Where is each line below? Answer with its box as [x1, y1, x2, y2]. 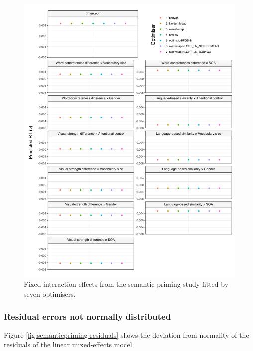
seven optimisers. [24, 289, 76, 299]
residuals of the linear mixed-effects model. [4, 339, 134, 350]
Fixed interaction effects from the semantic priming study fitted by [24, 279, 229, 289]
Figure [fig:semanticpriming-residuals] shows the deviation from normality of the [4, 329, 249, 340]
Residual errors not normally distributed [4, 310, 171, 322]
